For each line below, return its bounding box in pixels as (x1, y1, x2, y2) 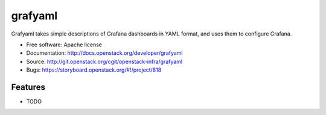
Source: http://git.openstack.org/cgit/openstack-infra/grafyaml (26, 58, 183, 65)
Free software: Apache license (26, 41, 103, 48)
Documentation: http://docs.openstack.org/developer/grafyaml (26, 49, 183, 57)
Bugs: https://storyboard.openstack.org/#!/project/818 (26, 66, 162, 73)
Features (11, 82, 45, 92)
